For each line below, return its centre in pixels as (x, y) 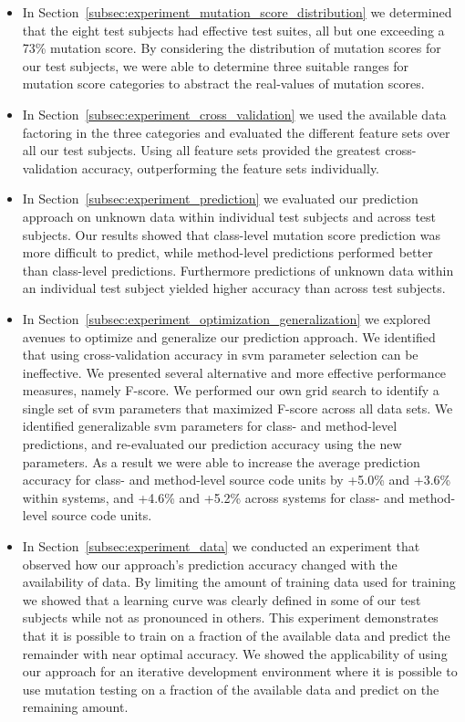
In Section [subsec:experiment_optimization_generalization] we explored (227, 318)
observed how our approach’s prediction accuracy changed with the (210, 564)
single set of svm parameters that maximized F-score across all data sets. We (238, 408)
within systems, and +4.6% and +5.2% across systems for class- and (213, 497)
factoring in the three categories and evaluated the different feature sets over (236, 132)
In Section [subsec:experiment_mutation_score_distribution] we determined (237, 12)
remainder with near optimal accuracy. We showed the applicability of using (235, 653)
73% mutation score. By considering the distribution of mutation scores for (232, 48)
